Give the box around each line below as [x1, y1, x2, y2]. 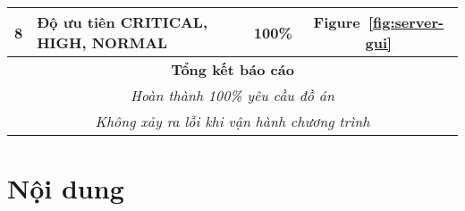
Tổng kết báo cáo [171, 59, 294, 80]
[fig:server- [368, 12, 444, 32]
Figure [313, 12, 360, 32]
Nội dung [7, 170, 124, 207]
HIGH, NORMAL [37, 32, 168, 53]
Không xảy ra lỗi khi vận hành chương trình [95, 111, 370, 131]
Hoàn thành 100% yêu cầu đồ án [131, 85, 334, 105]
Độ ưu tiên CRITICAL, [37, 12, 208, 32]
